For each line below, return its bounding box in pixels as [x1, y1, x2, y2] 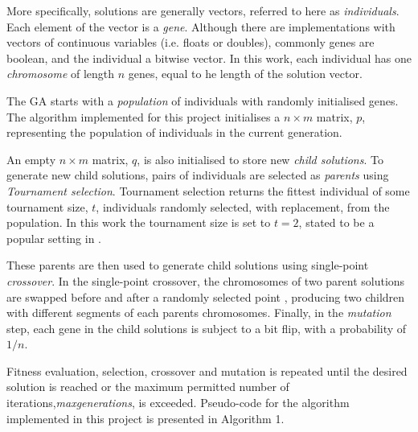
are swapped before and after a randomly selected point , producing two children [6, 288, 405, 305]
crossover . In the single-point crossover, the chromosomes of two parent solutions [6, 272, 405, 289]
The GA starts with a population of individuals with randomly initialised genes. [6, 92, 399, 109]
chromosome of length [6, 65, 115, 82]
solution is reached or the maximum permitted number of [6, 378, 289, 395]
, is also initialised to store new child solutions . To [137, 150, 383, 167]
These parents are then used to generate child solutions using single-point [6, 257, 369, 274]
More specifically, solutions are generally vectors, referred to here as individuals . [6, 2, 400, 19]
